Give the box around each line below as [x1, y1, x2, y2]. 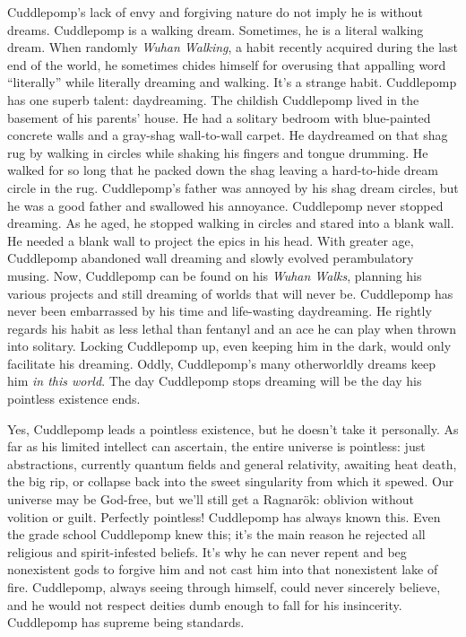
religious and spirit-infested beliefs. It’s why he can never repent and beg [7, 542, 407, 561]
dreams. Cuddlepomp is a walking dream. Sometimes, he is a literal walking [7, 20, 424, 39]
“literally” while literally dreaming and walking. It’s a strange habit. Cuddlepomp [7, 73, 457, 92]
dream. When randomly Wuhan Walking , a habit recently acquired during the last [7, 38, 459, 57]
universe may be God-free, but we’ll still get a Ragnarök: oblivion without [7, 490, 415, 509]
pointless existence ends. [7, 389, 141, 408]
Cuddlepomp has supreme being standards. [7, 613, 245, 632]
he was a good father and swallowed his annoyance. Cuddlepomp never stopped [7, 196, 444, 214]
